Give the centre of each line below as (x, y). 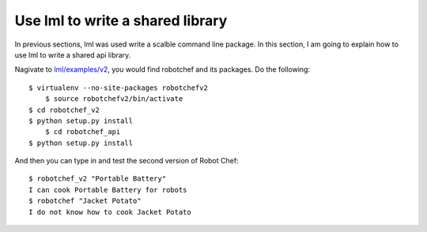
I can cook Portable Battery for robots (108, 190)
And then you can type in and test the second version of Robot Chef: (127, 161)
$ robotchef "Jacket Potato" (85, 201)
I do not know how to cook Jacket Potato (110, 212)
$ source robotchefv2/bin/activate (114, 99)
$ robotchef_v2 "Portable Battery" (98, 179)
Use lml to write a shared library (121, 21)
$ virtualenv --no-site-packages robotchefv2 (119, 88)
